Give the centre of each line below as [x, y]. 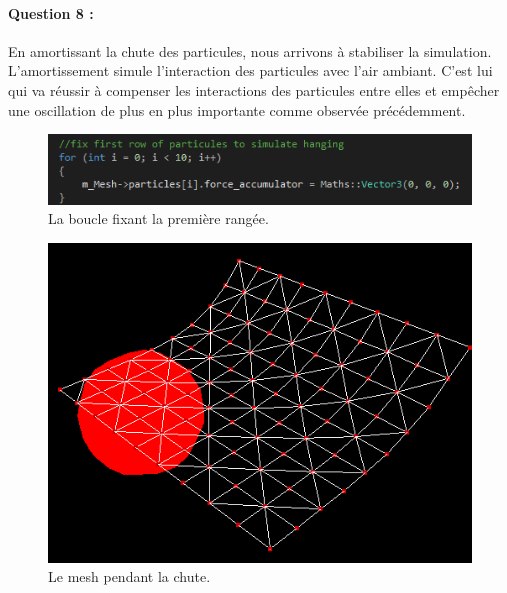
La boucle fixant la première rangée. [158, 218]
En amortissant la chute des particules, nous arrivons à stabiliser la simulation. [250, 50]
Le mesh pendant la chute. [129, 576]
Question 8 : [51, 12]
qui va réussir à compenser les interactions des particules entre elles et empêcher [254, 89]
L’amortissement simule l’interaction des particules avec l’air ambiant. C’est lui [250, 70]
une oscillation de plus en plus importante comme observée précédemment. [237, 109]
